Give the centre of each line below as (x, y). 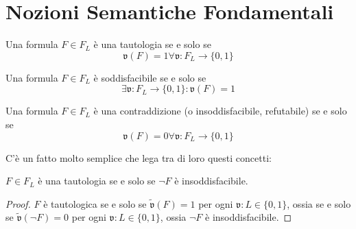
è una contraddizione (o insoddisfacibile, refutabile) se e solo (220, 111)
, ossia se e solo (319, 203)
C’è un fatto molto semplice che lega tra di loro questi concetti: (139, 157)
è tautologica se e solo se (95, 203)
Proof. (18, 203)
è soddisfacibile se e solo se (150, 77)
